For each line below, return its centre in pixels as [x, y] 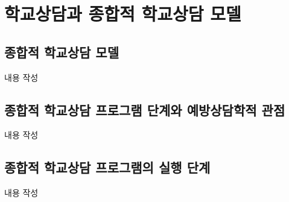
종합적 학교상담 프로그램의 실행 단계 [107, 167]
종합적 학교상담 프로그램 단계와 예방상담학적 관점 [145, 109]
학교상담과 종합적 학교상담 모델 [123, 14]
